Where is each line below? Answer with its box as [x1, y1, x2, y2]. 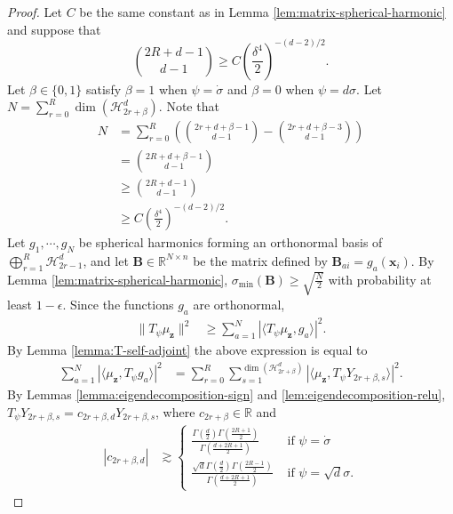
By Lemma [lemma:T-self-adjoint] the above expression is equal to [7, 341, 368, 359]
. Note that [158, 97, 219, 116]
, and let [83, 251, 129, 269]
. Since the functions [62, 294, 174, 313]
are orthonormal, [193, 294, 285, 313]
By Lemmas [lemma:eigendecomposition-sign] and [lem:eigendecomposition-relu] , [7, 385, 446, 404]
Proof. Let [7, 3, 62, 20]
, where [155, 402, 195, 421]
